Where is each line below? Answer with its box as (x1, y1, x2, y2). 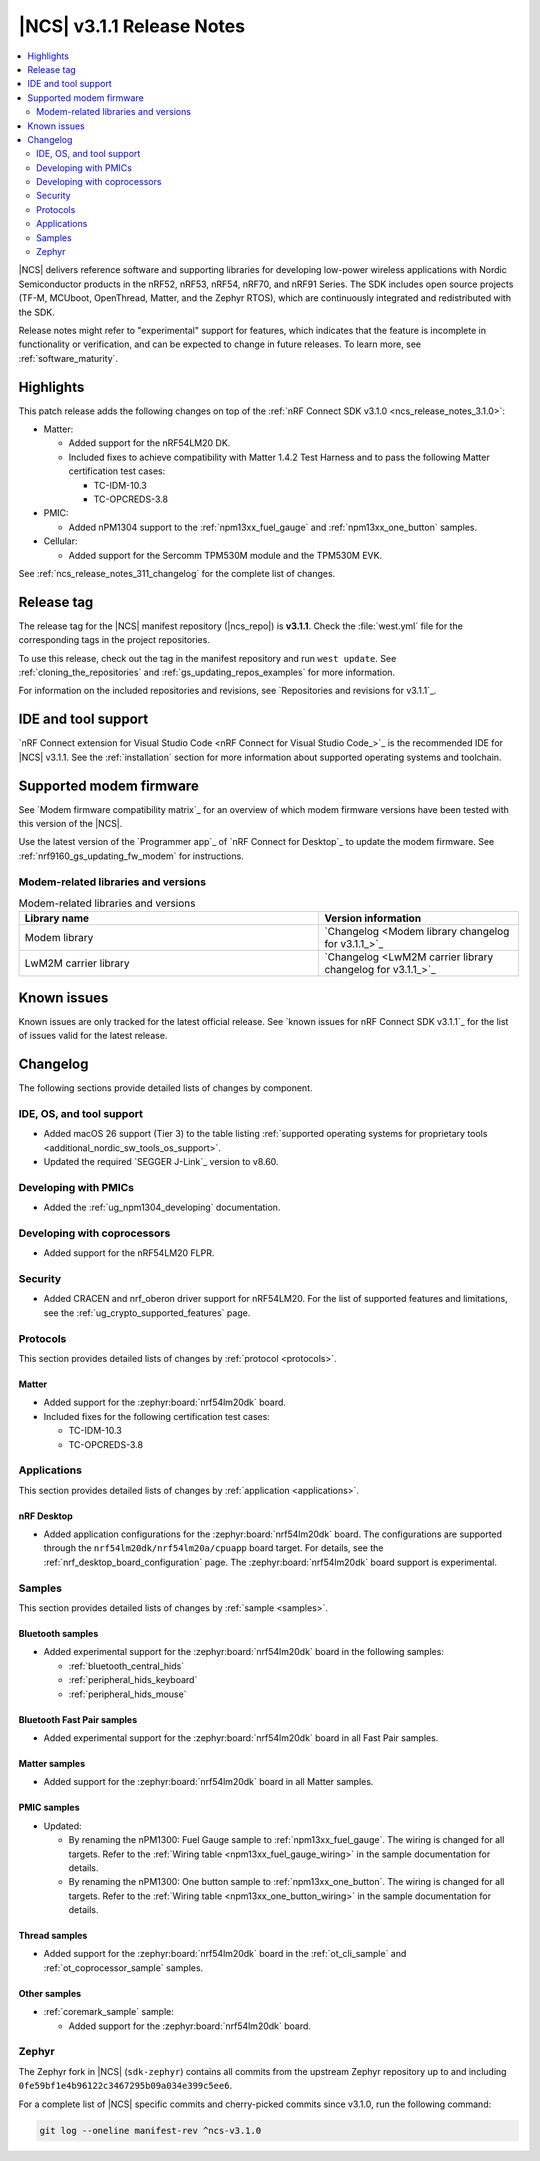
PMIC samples (18, 1801, 80, 1814)
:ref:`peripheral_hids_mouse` (68, 1688, 187, 1700)
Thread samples (18, 1930, 88, 1942)
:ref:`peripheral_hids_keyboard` (68, 1674, 198, 1686)
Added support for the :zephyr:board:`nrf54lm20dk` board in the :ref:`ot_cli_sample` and (43, 1948, 407, 1960)
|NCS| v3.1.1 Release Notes (18, 15, 245, 37)
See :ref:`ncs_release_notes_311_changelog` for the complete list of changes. (18, 567, 336, 579)
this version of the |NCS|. (18, 818, 123, 830)
